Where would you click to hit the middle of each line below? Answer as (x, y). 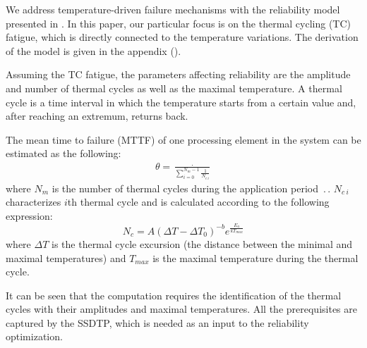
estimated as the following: (64, 153)
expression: (29, 216)
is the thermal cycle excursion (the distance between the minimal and (202, 243)
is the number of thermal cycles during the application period (185, 188)
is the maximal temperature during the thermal (255, 257)
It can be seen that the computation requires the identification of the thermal (174, 295)
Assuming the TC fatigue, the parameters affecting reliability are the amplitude (178, 74)
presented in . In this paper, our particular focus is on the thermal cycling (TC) (179, 23)
